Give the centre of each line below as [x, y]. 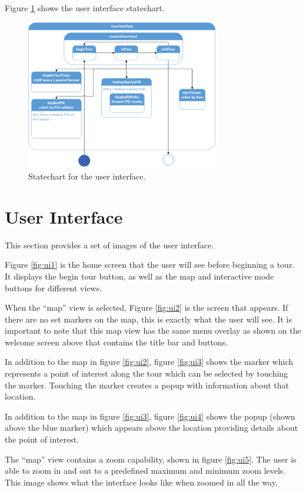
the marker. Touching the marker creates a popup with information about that [147, 385]
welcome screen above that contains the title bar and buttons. [117, 342]
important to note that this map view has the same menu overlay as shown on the [153, 330]
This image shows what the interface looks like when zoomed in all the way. [141, 482]
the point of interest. [42, 439]
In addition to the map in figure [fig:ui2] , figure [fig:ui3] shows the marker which [149, 362]
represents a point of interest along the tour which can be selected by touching [147, 373]
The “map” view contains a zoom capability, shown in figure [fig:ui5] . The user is [151, 459]
